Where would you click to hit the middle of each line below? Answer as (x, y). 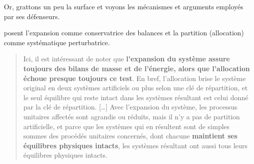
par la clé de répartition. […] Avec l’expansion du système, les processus (130, 107)
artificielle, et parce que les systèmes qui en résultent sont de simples (127, 126)
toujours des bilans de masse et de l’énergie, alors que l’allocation (137, 68)
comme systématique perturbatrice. (57, 42)
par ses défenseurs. (32, 16)
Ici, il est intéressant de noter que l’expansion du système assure (127, 59)
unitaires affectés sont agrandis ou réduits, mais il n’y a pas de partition (132, 116)
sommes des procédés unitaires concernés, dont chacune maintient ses (130, 136)
